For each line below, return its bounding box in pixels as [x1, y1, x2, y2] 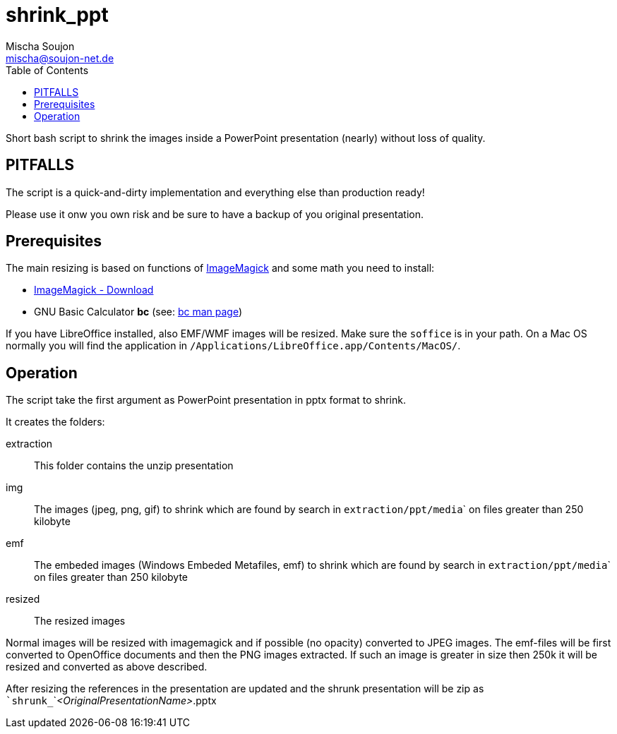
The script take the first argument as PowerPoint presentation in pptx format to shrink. [6, 394, 406, 407]
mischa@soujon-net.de [6, 52, 114, 64]
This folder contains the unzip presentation [34, 459, 234, 472]
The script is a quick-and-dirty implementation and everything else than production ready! [6, 186, 425, 198]
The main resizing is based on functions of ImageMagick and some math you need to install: [6, 262, 435, 275]
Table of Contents [6, 64, 89, 76]
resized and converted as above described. [6, 661, 208, 673]
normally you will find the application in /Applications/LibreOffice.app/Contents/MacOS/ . [6, 339, 461, 352]
